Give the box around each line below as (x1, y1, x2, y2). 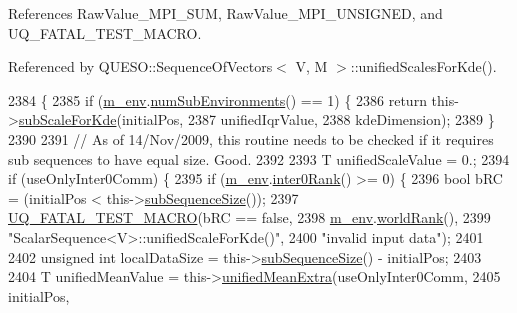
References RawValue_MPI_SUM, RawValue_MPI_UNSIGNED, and (8, 3, 443, 23)
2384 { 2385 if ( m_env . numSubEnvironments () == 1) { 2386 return (8, 89, 427, 110)
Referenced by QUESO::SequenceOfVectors (8, 56, 273, 77)
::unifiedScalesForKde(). (350, 56, 497, 77)
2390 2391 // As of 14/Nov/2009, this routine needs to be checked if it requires (8, 128, 494, 149)
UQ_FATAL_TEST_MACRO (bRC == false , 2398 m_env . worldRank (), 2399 (8, 207, 491, 228)
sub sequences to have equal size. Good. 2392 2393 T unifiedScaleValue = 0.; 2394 (8, 148, 510, 169)
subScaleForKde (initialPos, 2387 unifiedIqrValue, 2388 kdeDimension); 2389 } (18, 109, 495, 130)
